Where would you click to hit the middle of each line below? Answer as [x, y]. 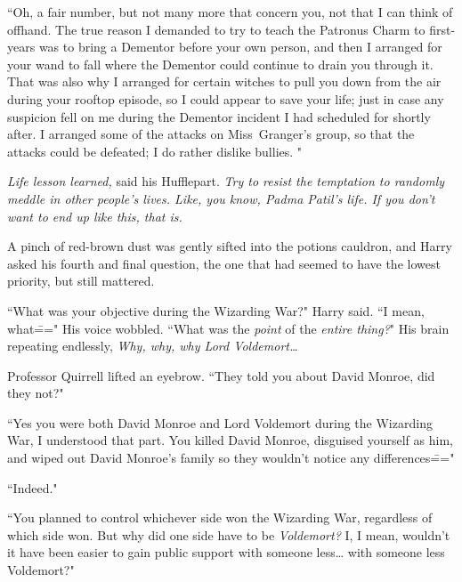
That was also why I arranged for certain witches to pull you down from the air [224, 81]
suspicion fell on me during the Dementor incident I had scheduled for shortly [219, 116]
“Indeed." [32, 487]
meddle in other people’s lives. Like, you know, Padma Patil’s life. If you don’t [221, 198]
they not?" [36, 393]
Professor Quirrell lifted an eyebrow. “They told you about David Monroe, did [221, 375]
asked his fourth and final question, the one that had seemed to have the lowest [224, 263]
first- [442, 29]
